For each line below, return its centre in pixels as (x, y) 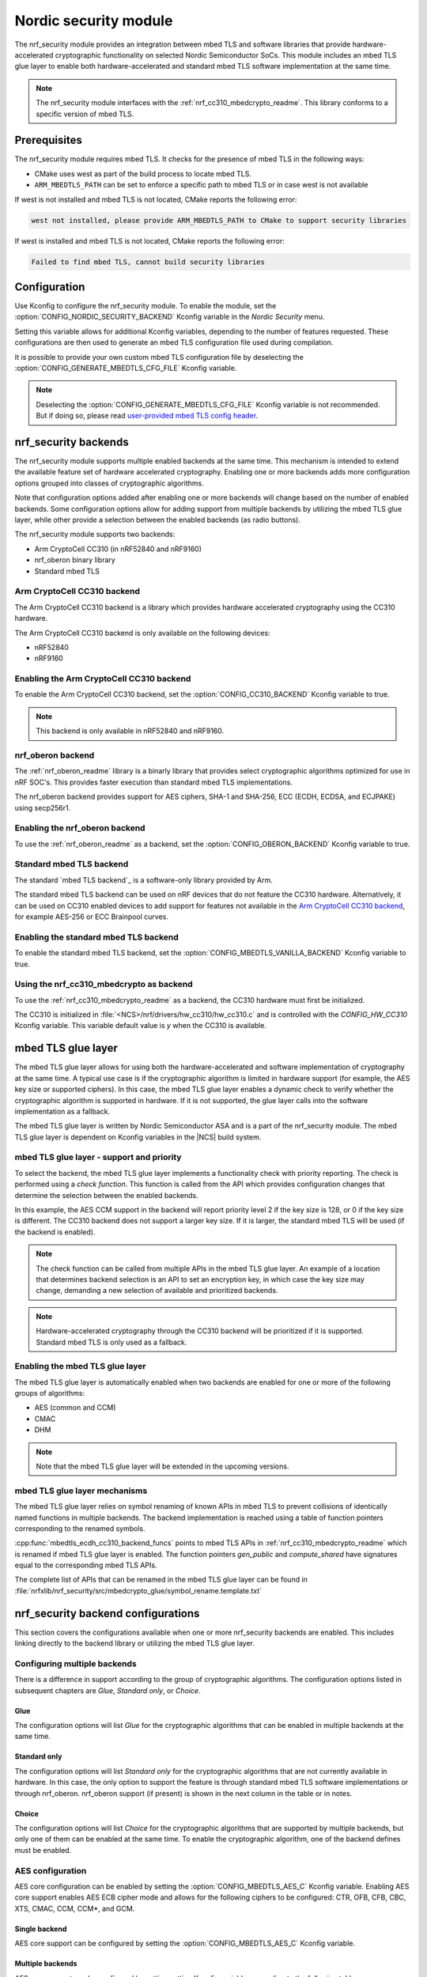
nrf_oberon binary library (75, 560)
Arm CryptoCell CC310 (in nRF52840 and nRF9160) (118, 549)
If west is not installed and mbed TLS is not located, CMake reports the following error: (156, 199)
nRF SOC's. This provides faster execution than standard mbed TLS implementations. (153, 782)
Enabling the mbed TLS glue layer (80, 1367)
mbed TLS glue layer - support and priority (98, 1157)
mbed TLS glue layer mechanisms (81, 1491)
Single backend (41, 1929)
